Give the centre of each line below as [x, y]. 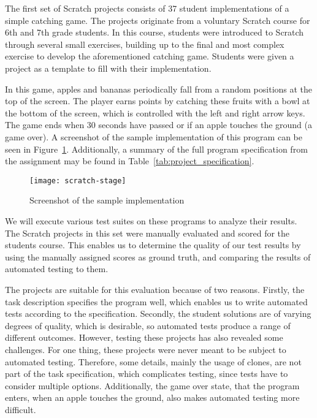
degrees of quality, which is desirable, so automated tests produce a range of [148, 325]
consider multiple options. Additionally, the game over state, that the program [152, 385]
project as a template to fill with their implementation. [108, 68]
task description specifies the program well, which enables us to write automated [156, 301]
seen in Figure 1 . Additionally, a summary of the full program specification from [156, 149]
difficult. [21, 409]
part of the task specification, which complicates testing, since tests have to [147, 374]
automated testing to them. [57, 269]
